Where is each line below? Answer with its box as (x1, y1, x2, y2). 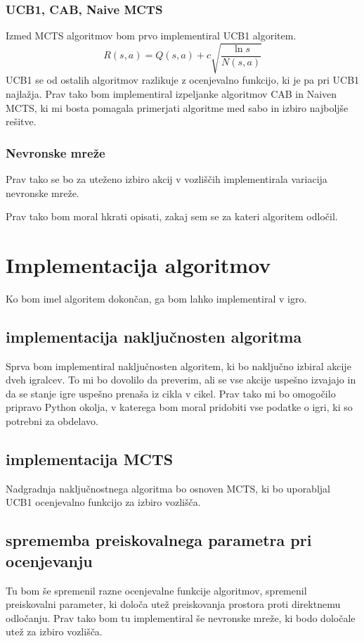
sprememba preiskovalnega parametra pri (6, 529, 312, 551)
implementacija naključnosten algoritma (6, 325, 302, 347)
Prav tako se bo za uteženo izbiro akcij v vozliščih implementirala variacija (6, 171, 327, 186)
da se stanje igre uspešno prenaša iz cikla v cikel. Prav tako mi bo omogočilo (6, 386, 336, 400)
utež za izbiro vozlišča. (6, 624, 103, 639)
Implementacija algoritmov (6, 250, 271, 279)
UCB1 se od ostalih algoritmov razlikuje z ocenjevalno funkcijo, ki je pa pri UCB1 (6, 72, 360, 87)
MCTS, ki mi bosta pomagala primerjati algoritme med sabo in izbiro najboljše (6, 100, 349, 115)
